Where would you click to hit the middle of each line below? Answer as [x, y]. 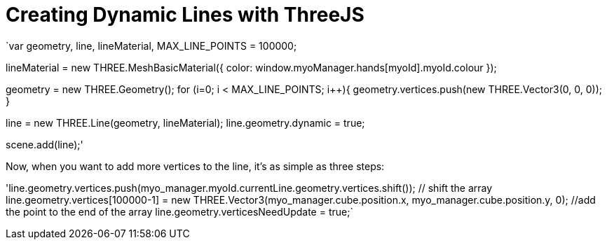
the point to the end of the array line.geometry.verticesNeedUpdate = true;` [179, 211]
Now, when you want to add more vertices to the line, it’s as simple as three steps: [195, 166]
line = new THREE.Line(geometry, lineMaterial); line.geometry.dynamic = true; [185, 122]
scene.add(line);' [45, 144]
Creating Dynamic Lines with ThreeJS [185, 15]
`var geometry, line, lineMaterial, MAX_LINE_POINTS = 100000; [151, 45]
